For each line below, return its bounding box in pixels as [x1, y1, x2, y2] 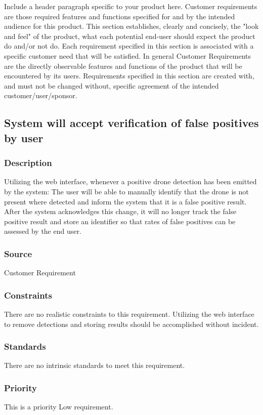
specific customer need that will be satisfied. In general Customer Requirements [4, 50, 251, 61]
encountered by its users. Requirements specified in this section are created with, [4, 70, 254, 81]
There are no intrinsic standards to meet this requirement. [4, 360, 185, 370]
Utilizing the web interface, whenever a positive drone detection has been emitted [4, 176, 257, 187]
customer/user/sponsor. [4, 90, 77, 101]
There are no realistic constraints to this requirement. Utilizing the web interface [4, 308, 254, 319]
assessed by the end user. [4, 226, 81, 236]
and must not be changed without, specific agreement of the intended [4, 80, 219, 91]
